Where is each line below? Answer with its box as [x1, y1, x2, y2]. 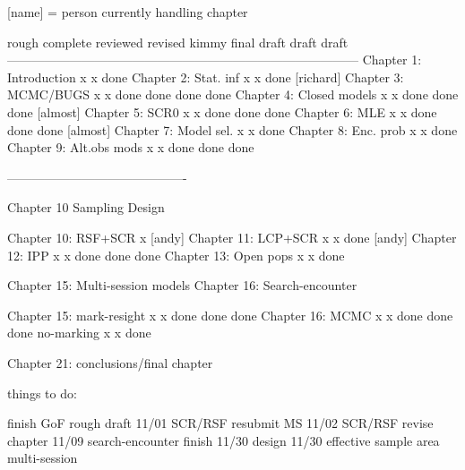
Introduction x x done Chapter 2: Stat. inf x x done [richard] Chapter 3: [7, 67, 404, 86]
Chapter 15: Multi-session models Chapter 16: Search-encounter [7, 276, 357, 295]
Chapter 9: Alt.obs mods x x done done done [7, 138, 254, 157]
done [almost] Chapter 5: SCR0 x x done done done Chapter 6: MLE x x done [7, 102, 437, 121]
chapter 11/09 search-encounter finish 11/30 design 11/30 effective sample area [7, 431, 440, 449]
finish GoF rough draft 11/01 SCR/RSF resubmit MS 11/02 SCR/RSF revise [7, 414, 434, 432]
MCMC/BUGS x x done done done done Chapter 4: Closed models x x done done [7, 85, 459, 104]
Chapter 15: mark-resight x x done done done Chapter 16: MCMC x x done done [7, 305, 453, 324]
